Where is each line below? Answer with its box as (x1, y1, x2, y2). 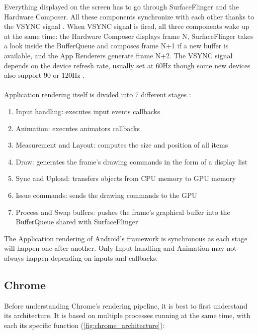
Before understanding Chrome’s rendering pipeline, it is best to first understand (4, 300, 248, 311)
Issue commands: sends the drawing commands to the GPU (15, 189, 197, 200)
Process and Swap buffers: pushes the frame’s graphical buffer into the (15, 206, 230, 217)
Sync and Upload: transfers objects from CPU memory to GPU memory (15, 173, 236, 183)
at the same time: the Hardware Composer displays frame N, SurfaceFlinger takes (4, 30, 254, 41)
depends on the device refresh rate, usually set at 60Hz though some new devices (4, 60, 251, 70)
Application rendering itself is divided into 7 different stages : (4, 89, 191, 100)
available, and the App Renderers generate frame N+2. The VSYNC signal (4, 50, 233, 60)
